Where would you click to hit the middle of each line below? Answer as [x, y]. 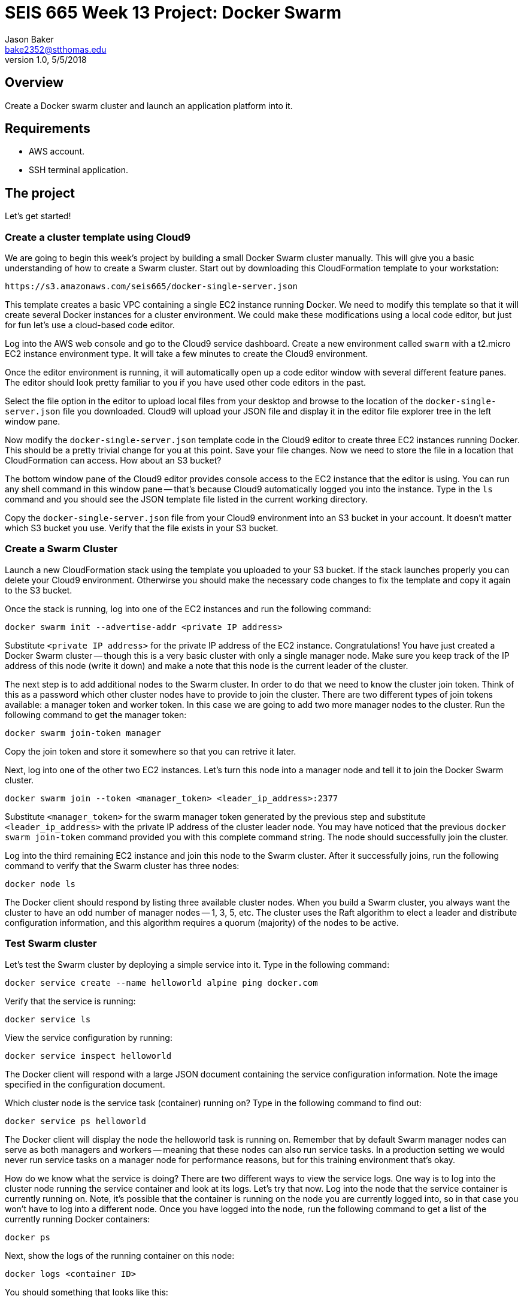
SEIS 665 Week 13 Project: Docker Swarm [173, 13]
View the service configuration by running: [89, 1037]
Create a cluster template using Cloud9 [98, 237]
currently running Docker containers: [78, 1219]
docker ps [28, 1237]
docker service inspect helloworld [88, 1056]
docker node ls [40, 884]
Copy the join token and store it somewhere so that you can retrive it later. [151, 751]
